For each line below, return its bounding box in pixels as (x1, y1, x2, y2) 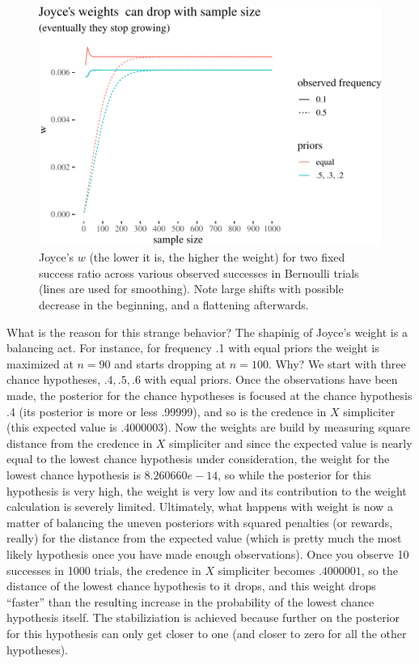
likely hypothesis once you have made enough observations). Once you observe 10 (6, 545, 409, 562)
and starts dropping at (114, 355, 226, 372)
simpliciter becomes (218, 561, 315, 578)
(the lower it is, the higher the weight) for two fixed (89, 249, 345, 266)
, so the (361, 561, 398, 578)
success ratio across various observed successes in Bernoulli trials (39, 264, 359, 281)
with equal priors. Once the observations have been (144, 371, 398, 388)
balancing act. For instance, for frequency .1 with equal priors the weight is (6, 339, 379, 356)
